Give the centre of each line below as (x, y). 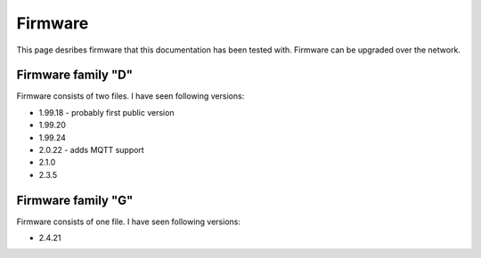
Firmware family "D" (75, 75)
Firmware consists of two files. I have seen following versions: (130, 96)
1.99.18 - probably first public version (106, 112)
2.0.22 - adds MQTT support (91, 150)
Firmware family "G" (75, 200)
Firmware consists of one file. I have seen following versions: (128, 222)
